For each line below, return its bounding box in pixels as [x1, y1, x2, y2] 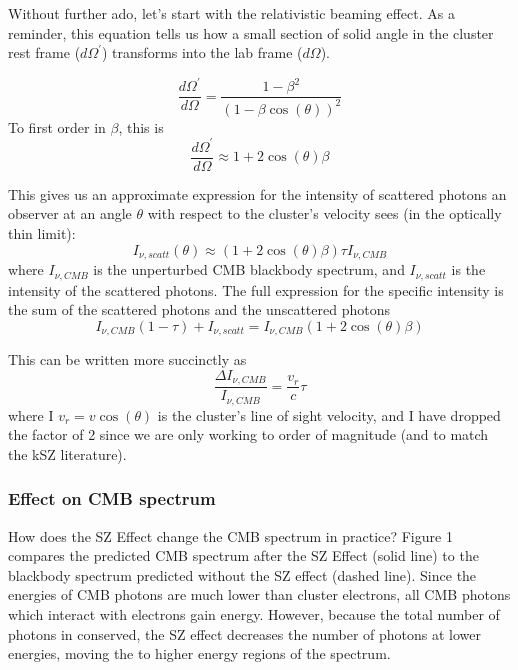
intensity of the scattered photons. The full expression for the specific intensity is [8, 279, 504, 300]
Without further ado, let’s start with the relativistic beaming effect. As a [8, 3, 455, 23]
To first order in [8, 116, 106, 137]
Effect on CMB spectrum [8, 486, 216, 511]
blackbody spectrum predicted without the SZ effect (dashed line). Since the [8, 564, 477, 585]
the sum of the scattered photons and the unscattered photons [8, 299, 390, 320]
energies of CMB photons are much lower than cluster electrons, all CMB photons [8, 584, 511, 605]
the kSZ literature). [8, 443, 127, 464]
